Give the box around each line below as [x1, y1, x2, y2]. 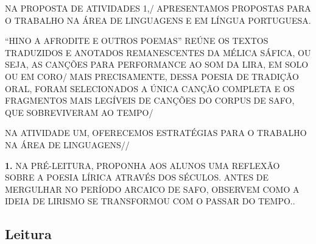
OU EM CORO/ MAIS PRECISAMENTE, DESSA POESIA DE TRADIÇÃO [5, 70, 299, 82]
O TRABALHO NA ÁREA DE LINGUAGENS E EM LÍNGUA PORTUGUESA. [5, 13, 311, 26]
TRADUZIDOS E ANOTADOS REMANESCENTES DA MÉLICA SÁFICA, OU [5, 46, 311, 59]
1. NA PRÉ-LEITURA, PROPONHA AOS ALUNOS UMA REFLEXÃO [5, 159, 280, 171]
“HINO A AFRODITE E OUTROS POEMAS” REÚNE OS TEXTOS [5, 34, 269, 47]
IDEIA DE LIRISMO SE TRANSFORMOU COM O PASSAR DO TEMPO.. [5, 195, 295, 207]
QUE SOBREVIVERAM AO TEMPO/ [5, 106, 153, 118]
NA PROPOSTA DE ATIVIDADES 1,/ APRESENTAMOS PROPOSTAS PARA [5, 2, 311, 14]
